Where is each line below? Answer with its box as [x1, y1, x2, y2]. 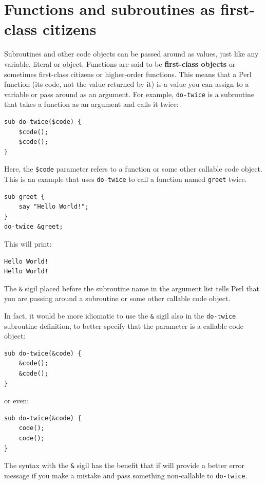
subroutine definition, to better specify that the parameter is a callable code [4, 320, 243, 331]
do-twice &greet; [4, 223, 63, 231]
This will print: [4, 238, 52, 249]
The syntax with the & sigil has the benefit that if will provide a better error [4, 460, 245, 471]
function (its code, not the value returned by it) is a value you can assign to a [4, 79, 249, 89]
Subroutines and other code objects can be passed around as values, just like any [4, 48, 259, 59]
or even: [4, 395, 29, 406]
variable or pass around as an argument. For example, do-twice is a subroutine [4, 88, 255, 99]
